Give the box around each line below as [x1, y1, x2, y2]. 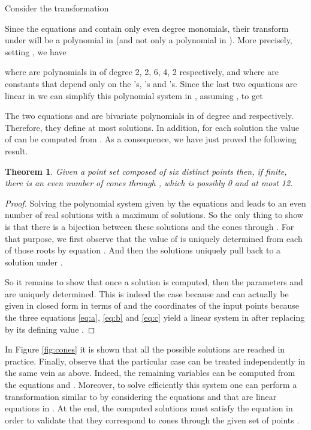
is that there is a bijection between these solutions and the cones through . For [5, 220, 294, 232]
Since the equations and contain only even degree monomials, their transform [5, 22, 289, 34]
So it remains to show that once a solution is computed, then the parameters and [5, 276, 303, 288]
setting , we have [5, 45, 67, 58]
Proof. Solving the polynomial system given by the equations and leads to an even [5, 196, 306, 209]
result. [5, 144, 28, 157]
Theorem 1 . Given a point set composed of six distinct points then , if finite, [5, 165, 287, 177]
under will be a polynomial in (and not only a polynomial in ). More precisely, [5, 34, 292, 46]
